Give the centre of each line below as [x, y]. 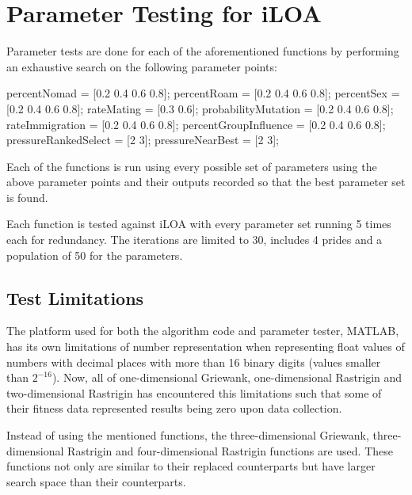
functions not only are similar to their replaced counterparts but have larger [191, 466]
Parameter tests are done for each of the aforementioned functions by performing [203, 51]
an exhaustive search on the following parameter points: [142, 66]
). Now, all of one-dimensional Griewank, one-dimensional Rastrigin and [227, 377]
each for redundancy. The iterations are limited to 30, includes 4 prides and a [195, 240]
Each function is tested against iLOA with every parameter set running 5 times [199, 224]
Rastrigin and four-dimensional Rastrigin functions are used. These [231, 450]
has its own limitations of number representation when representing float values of [206, 346]
